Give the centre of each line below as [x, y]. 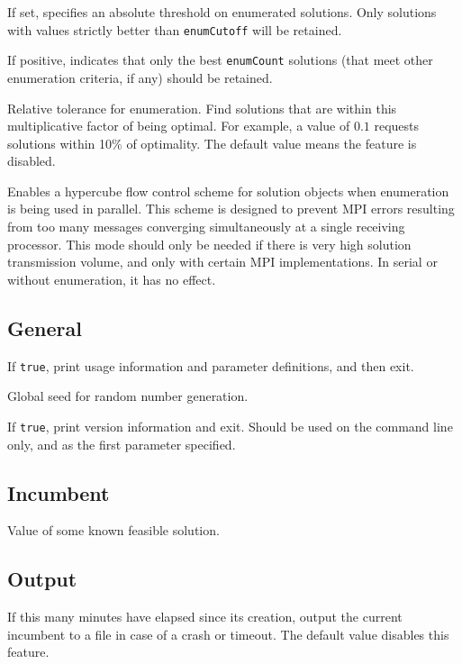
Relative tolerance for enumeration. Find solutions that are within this [202, 108]
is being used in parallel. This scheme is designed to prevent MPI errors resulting [231, 209]
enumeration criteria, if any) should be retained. [140, 77]
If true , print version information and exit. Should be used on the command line [230, 426]
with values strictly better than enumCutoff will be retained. [175, 29]
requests [397, 126]
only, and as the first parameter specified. [122, 444]
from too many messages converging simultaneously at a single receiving [206, 227]
